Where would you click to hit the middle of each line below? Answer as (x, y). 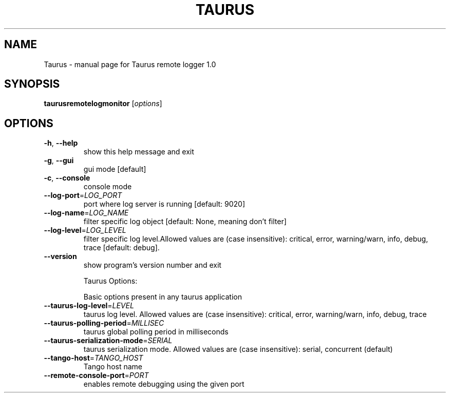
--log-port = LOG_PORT (83, 195)
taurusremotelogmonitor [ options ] (103, 104)
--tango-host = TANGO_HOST (93, 358)
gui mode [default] (115, 169)
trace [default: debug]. (121, 248)
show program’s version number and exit (152, 265)
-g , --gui (59, 161)
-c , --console (67, 178)
